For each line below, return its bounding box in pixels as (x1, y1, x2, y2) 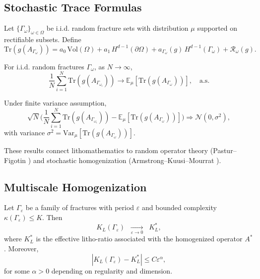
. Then (42, 212, 63, 223)
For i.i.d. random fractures (4, 61, 84, 71)
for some (4, 265, 30, 276)
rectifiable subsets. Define (4, 34, 81, 44)
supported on (197, 23, 238, 33)
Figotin (4, 155, 26, 165)
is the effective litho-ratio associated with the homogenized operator (36, 233, 243, 244)
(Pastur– (210, 145, 237, 156)
